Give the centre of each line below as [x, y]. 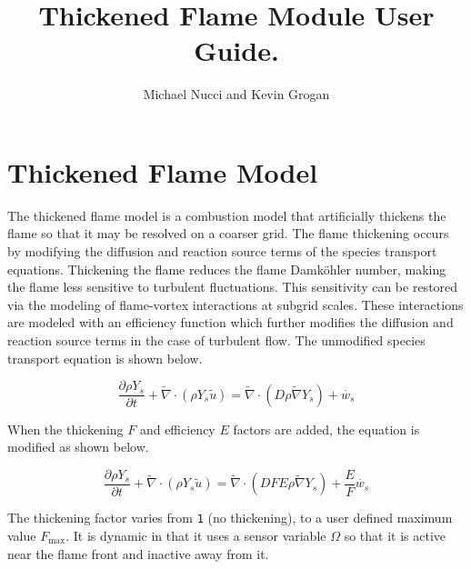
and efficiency [177, 429]
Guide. [236, 50]
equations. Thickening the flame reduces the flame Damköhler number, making [227, 269]
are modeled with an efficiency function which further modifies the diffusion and [230, 322]
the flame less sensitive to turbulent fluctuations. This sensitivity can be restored [233, 287]
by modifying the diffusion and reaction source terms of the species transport [222, 251]
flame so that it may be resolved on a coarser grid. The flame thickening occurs [228, 233]
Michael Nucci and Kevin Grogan [236, 94]
